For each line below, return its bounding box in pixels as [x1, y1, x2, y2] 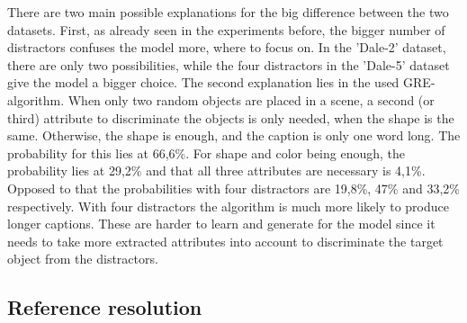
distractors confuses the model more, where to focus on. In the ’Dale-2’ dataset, [7, 38, 446, 57]
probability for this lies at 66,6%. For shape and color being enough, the [7, 143, 406, 162]
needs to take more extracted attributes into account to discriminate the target [7, 231, 444, 250]
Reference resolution [7, 293, 202, 321]
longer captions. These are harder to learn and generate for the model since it [7, 214, 436, 233]
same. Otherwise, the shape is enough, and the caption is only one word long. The [7, 126, 461, 145]
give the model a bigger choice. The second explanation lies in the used [7, 73, 400, 92]
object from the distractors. [7, 249, 158, 268]
